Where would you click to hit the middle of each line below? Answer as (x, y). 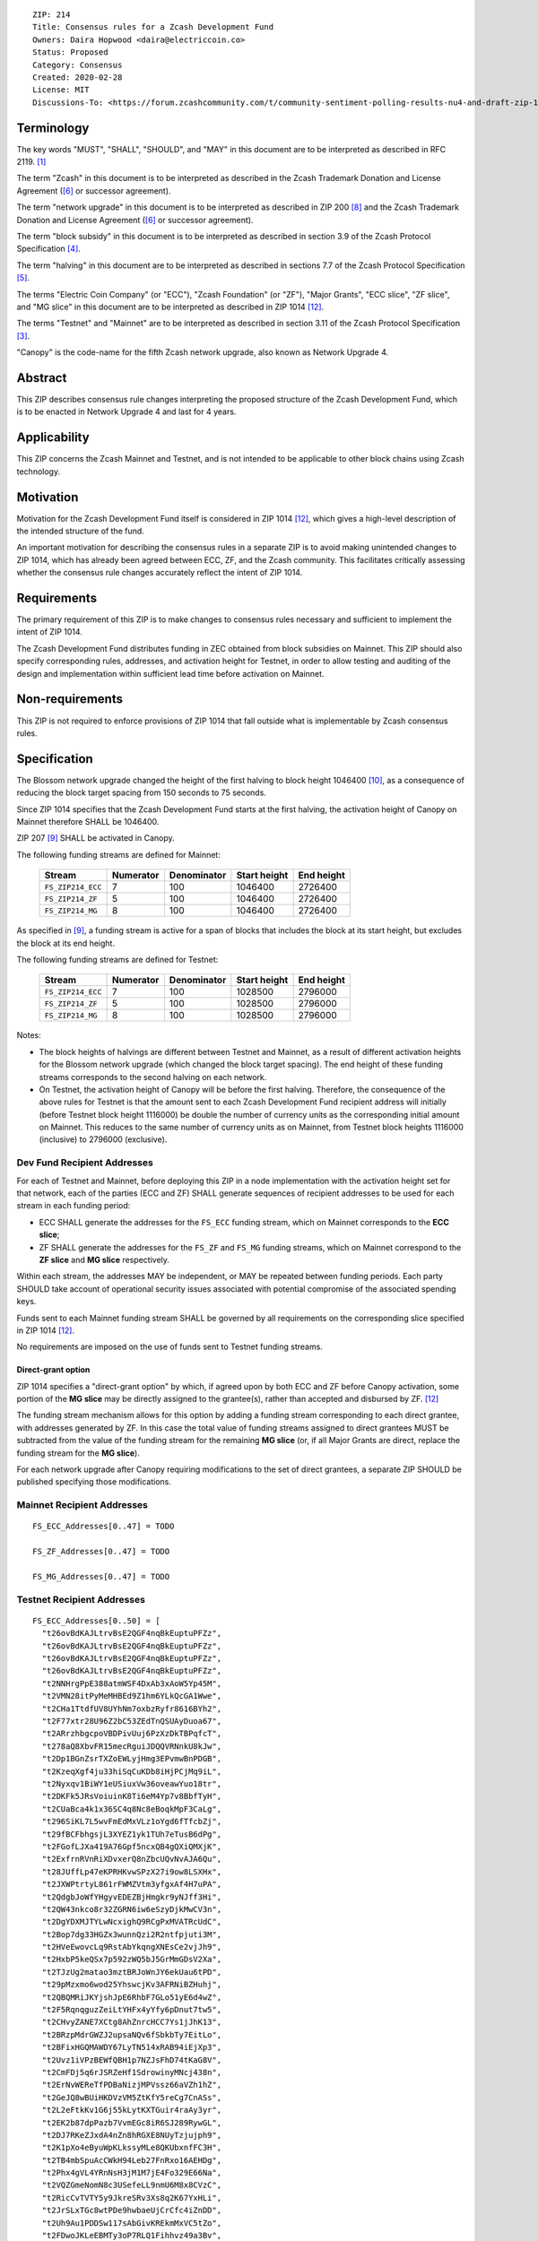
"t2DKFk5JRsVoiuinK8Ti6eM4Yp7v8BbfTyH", (132, 1796)
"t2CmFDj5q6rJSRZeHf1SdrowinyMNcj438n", (132, 2072)
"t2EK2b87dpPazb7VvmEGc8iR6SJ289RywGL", (132, 2123)
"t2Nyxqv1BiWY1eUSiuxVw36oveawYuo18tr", (132, 1783)
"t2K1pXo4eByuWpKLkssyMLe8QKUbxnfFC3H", (132, 2148)
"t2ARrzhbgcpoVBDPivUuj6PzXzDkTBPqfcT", (132, 1734)
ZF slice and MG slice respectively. (104, 1259)
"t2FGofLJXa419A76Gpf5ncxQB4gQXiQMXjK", (132, 1846)
